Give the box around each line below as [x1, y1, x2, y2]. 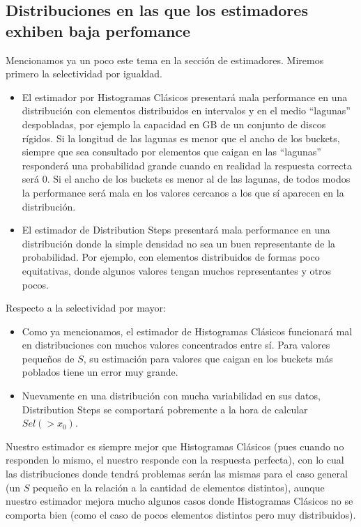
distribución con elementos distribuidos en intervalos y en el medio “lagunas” [22, 103, 351, 118]
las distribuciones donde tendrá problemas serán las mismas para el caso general [6, 466, 348, 481]
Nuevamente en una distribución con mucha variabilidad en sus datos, [22, 388, 321, 403]
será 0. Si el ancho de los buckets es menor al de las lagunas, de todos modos [22, 171, 351, 186]
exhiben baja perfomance [6, 20, 191, 41]
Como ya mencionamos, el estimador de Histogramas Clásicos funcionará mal [22, 323, 353, 338]
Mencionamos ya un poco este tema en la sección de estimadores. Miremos [6, 52, 324, 67]
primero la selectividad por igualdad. [6, 66, 163, 81]
